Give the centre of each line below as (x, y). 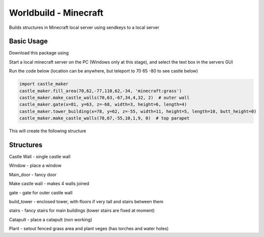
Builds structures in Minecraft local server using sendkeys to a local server (84, 27)
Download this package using (39, 53)
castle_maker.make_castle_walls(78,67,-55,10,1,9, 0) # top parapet (104, 118)
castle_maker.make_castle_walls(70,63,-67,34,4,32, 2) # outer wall (104, 98)
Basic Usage (28, 41)
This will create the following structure (48, 131)
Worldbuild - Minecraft (56, 13)
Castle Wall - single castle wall (40, 157)
